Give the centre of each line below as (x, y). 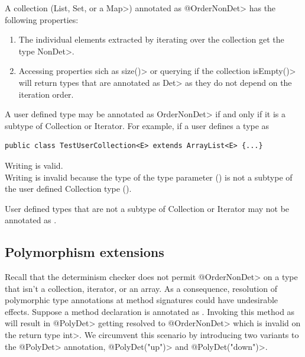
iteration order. (46, 94)
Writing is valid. (34, 165)
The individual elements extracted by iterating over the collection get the (151, 39)
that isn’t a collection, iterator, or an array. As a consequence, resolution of (141, 288)
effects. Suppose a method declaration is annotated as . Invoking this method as (150, 311)
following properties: (42, 19)
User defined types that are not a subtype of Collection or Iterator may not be (147, 208)
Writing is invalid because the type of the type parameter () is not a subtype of (149, 177)
